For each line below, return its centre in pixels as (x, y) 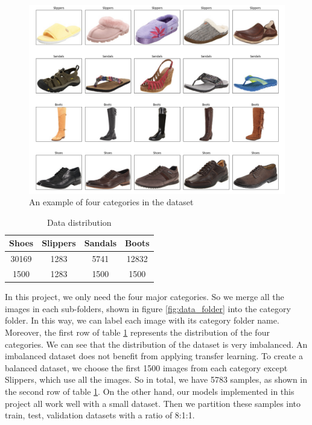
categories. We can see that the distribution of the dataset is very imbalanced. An (156, 344)
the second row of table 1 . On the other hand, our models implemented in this (150, 391)
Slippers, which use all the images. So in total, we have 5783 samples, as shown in (156, 379)
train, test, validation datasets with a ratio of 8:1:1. (100, 415)
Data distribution (79, 222)
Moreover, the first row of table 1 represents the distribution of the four (137, 332)
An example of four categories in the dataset (111, 202)
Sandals (100, 243)
